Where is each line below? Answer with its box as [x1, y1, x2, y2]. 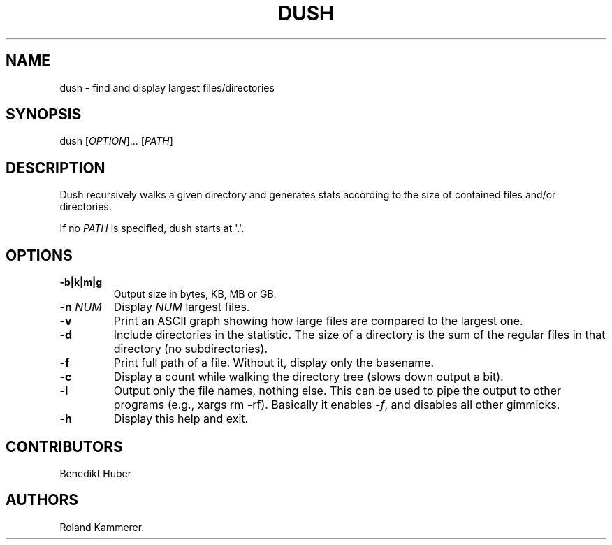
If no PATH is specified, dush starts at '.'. [59, 222, 245, 235]
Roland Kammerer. [59, 521, 145, 533]
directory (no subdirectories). [113, 342, 268, 356]
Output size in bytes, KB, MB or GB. [113, 288, 277, 300]
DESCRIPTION [6, 159, 105, 177]
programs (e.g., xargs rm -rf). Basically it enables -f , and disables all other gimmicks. [113, 398, 560, 412]
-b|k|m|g [59, 276, 103, 289]
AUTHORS [6, 491, 79, 509]
